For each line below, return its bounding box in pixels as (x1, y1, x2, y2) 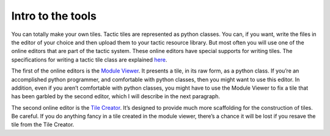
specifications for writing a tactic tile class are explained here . (11, 55, 167, 63)
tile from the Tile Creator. (11, 121, 75, 128)
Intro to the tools (11, 9, 97, 23)
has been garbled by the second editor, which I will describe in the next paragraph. (11, 93, 220, 100)
